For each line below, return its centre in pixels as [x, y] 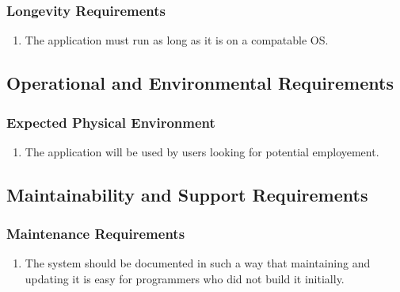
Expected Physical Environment [111, 122]
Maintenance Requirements [96, 234]
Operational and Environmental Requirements [200, 83]
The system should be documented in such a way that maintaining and [198, 263]
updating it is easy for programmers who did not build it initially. [185, 279]
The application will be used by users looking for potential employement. [202, 151]
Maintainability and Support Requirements [187, 194]
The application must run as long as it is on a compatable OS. [177, 40]
